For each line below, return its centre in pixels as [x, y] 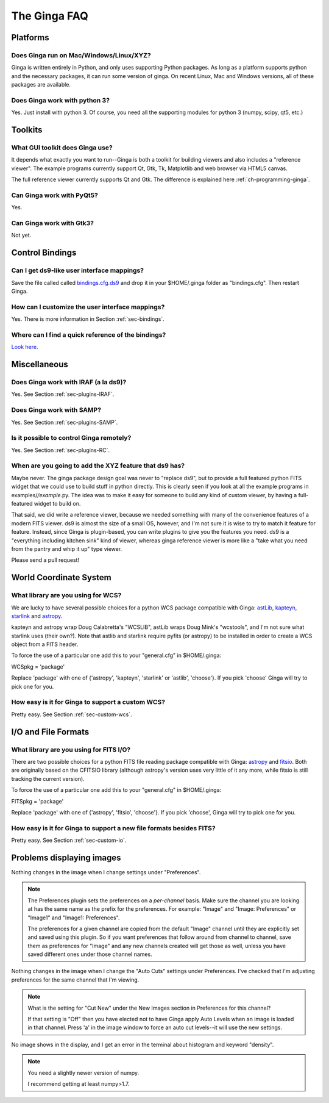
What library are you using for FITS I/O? [71, 749]
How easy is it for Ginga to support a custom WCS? [88, 702]
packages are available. [41, 85]
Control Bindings [44, 253]
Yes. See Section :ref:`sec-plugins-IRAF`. [63, 394]
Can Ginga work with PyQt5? [55, 195]
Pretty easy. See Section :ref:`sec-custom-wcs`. [72, 714]
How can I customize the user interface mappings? [88, 307]
